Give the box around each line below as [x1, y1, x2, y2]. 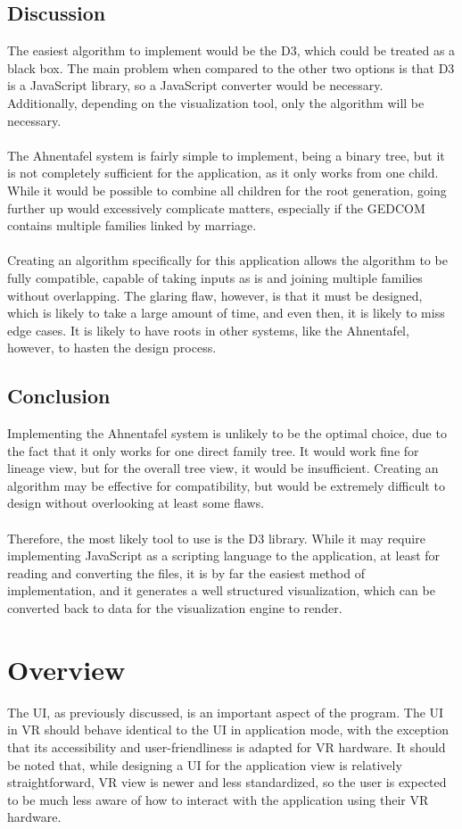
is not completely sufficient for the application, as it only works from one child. [7, 163, 439, 182]
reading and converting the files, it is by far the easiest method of [7, 563, 365, 582]
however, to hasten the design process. [7, 338, 217, 357]
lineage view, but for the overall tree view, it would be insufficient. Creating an [7, 459, 439, 477]
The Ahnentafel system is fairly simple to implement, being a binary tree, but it [7, 145, 445, 164]
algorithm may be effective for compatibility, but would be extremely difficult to [7, 476, 445, 494]
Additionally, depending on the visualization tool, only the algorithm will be [7, 93, 425, 112]
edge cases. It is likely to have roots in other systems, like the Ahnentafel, [7, 320, 409, 339]
